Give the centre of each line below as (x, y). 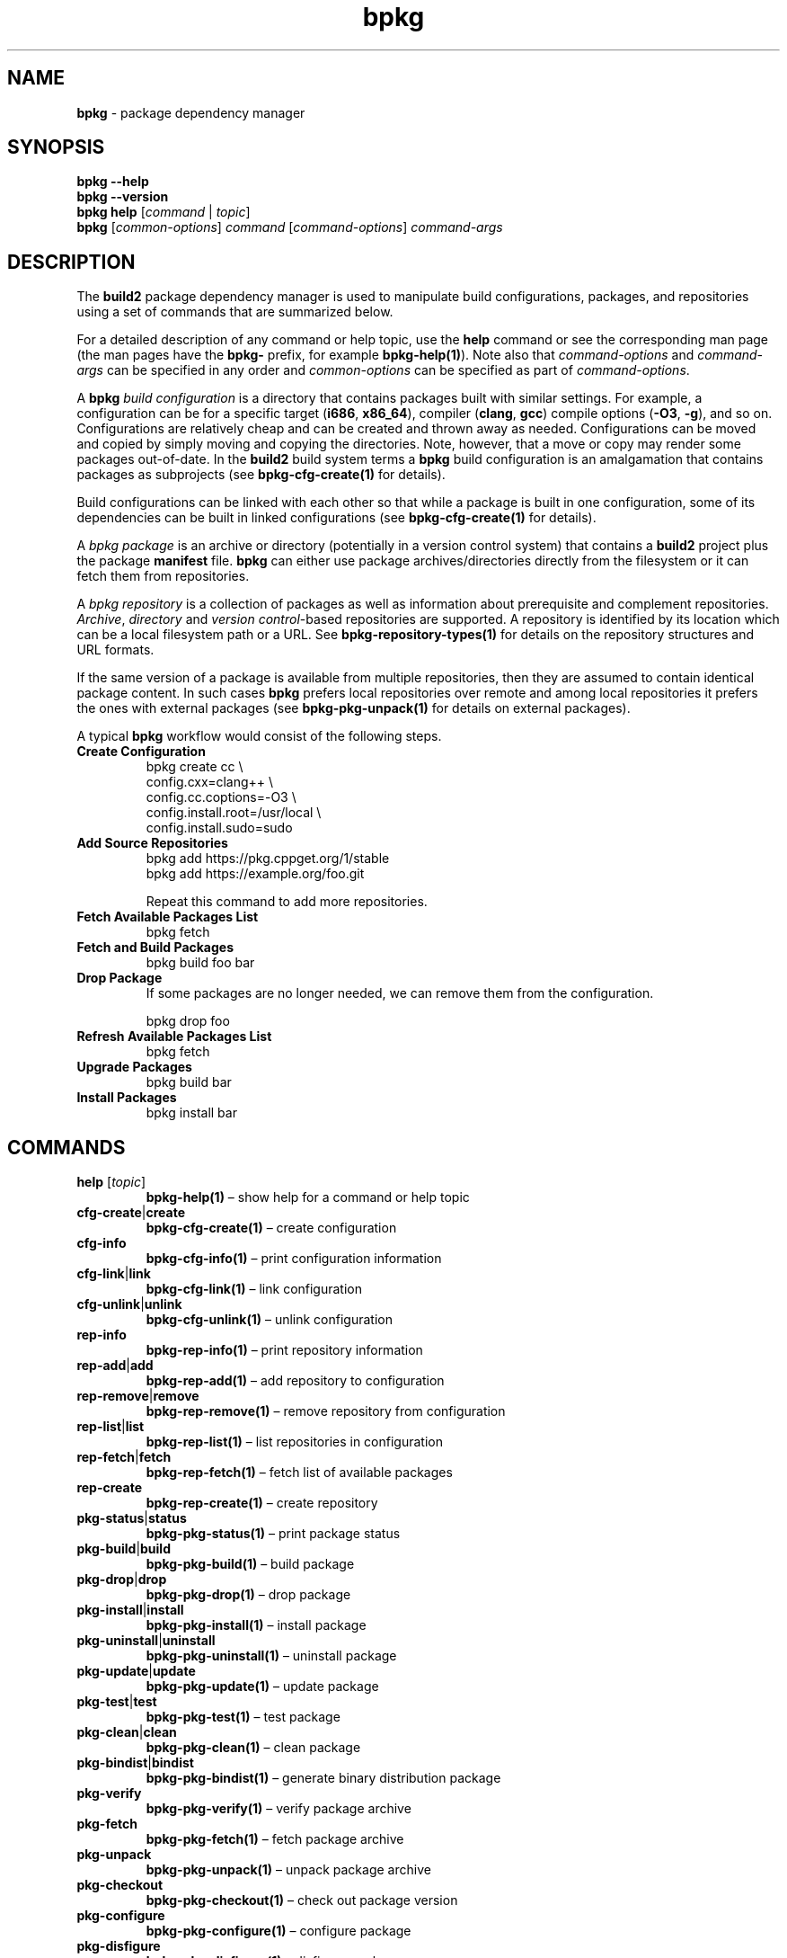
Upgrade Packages (134, 1067)
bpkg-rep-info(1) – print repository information (284, 1350)
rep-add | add (115, 1366)
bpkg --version (123, 197)
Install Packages (127, 1098)
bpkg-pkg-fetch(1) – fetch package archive (275, 1839)
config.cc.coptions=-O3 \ (221, 797)
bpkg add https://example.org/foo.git (255, 874)
